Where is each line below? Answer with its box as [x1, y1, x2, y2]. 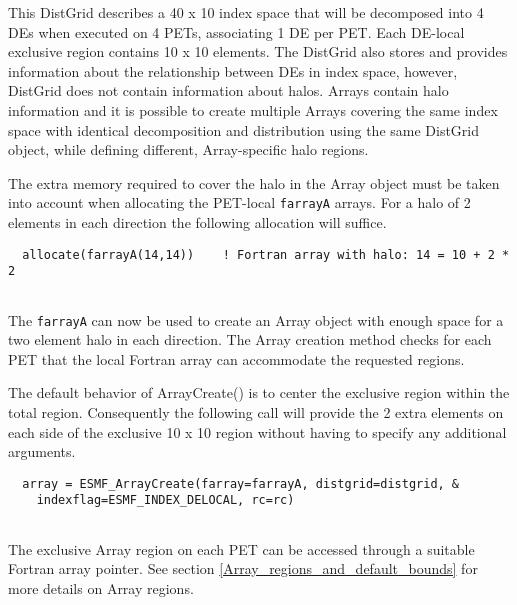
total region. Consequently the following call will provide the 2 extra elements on [8, 402, 504, 422]
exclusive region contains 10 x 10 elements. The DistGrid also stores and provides [8, 41, 508, 62]
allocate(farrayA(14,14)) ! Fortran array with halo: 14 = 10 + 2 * [22, 247, 510, 262]
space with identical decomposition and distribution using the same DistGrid [8, 119, 480, 140]
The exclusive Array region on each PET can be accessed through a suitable [8, 538, 475, 559]
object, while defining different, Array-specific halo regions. [8, 139, 369, 160]
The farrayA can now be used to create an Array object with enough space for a [8, 309, 504, 330]
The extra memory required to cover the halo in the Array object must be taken [8, 172, 500, 193]
